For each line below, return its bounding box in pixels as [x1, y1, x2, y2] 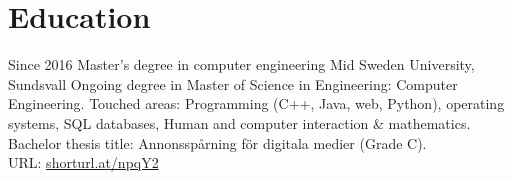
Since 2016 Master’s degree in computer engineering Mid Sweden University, [8, 54, 475, 75]
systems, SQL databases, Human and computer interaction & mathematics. [8, 112, 471, 133]
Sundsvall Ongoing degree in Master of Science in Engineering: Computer [8, 73, 458, 94]
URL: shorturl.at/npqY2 [8, 152, 159, 173]
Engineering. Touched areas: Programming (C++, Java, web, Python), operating [8, 93, 505, 114]
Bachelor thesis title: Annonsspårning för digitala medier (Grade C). [8, 132, 427, 153]
